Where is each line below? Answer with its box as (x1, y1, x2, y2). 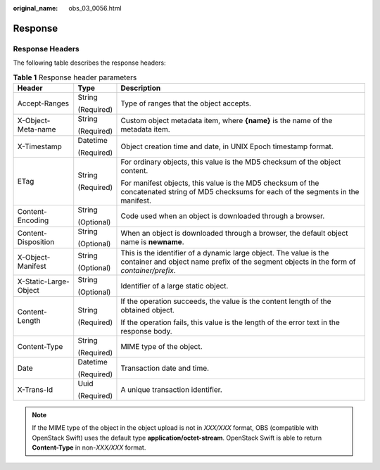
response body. (120, 326, 172, 336)
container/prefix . (120, 265, 176, 275)
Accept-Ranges (17, 99, 70, 108)
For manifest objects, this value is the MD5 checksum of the (120, 178, 319, 188)
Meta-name (17, 124, 56, 134)
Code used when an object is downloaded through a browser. (120, 211, 325, 221)
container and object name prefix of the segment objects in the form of (120, 257, 356, 267)
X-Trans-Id (17, 384, 53, 394)
